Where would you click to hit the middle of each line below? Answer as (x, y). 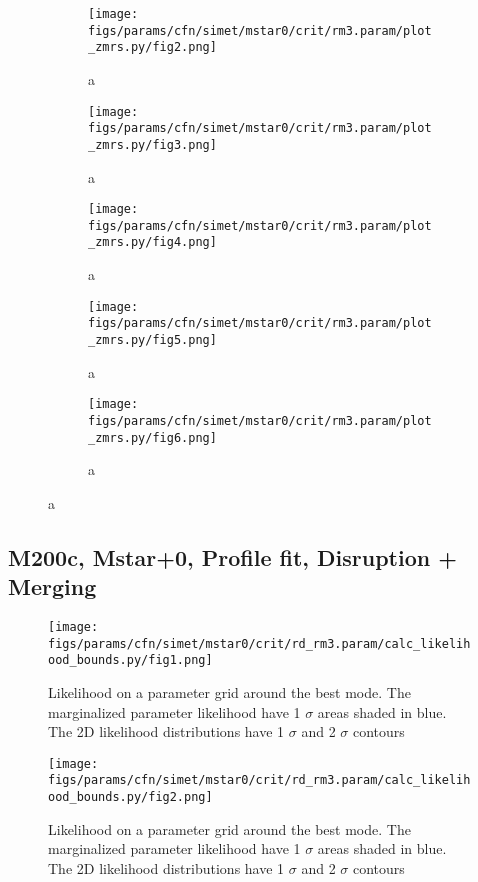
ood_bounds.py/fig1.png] (130, 660)
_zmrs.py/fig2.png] (152, 47)
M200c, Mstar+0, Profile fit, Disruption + (233, 556)
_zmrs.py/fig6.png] (152, 437)
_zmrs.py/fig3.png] (152, 144)
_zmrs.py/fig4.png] (152, 242)
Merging (52, 586)
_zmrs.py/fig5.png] (152, 340)
